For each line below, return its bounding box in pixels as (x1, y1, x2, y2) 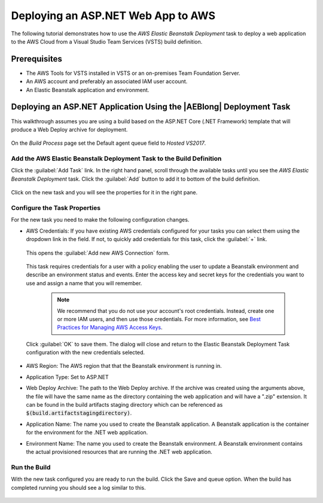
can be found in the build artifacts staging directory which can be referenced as (26, 401, 223, 409)
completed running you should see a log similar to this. (11, 484, 146, 491)
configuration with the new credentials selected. (26, 349, 145, 356)
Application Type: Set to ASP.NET (26, 373, 109, 380)
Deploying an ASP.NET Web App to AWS (11, 9, 215, 22)
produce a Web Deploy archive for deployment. (11, 126, 128, 133)
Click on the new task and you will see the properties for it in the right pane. (11, 189, 198, 196)
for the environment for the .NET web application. (26, 429, 148, 436)
